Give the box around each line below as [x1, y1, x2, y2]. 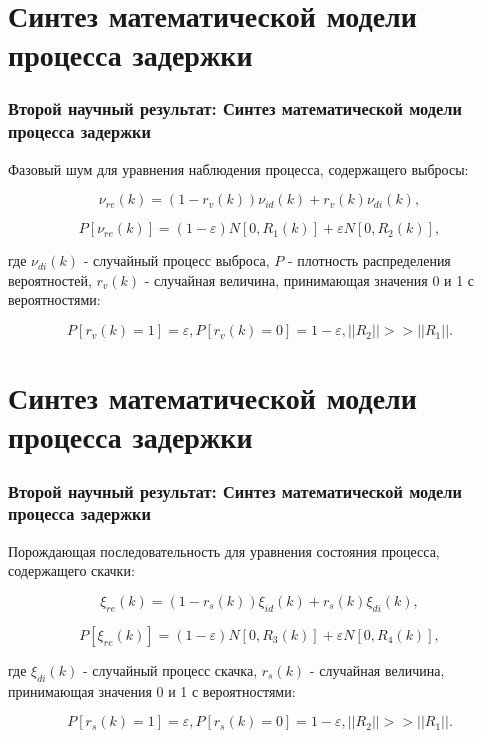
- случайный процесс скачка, [82, 659, 258, 680]
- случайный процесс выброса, [83, 250, 270, 271]
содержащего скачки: [8, 560, 135, 581]
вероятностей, [8, 269, 92, 290]
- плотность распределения [287, 250, 451, 271]
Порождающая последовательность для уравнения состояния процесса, [8, 540, 440, 561]
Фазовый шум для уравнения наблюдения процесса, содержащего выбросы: [8, 158, 469, 179]
